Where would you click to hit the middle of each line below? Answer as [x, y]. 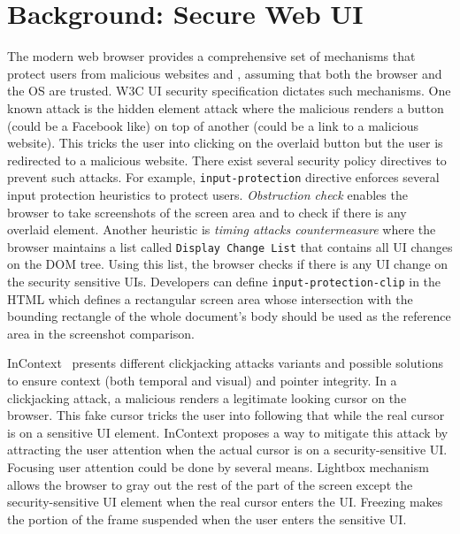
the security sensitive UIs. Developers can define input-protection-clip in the [224, 281]
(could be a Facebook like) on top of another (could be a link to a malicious [213, 125]
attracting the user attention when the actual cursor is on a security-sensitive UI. [227, 450]
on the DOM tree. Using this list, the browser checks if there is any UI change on [228, 264]
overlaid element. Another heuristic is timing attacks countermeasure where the [222, 229]
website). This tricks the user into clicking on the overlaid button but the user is [225, 143]
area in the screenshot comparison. [101, 333]
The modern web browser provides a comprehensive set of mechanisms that [211, 56]
